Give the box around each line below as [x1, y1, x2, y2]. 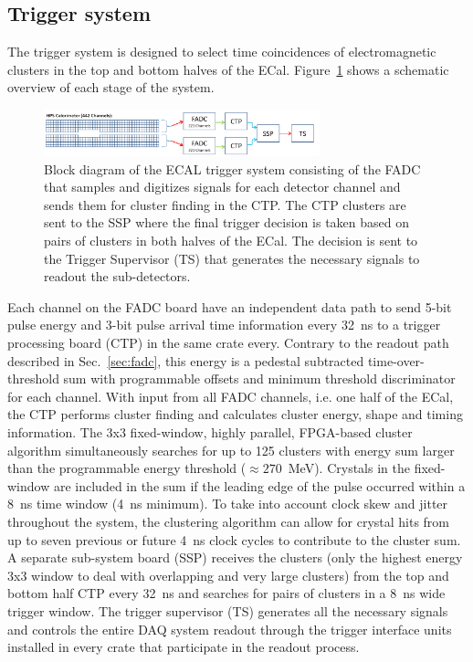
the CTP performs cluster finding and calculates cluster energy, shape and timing [7, 405, 463, 424]
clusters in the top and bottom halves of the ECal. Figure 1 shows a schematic [7, 59, 449, 79]
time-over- [367, 351, 425, 370]
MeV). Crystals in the [288, 458, 410, 478]
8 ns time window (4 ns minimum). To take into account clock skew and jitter [7, 494, 448, 513]
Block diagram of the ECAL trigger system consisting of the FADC [44, 159, 421, 178]
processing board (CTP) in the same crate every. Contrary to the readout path [7, 333, 449, 352]
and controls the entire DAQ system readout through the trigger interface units [7, 619, 452, 638]
